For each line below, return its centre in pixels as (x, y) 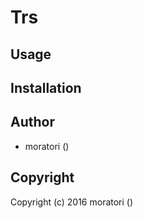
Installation (46, 87)
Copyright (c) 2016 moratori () (72, 202)
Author (32, 122)
